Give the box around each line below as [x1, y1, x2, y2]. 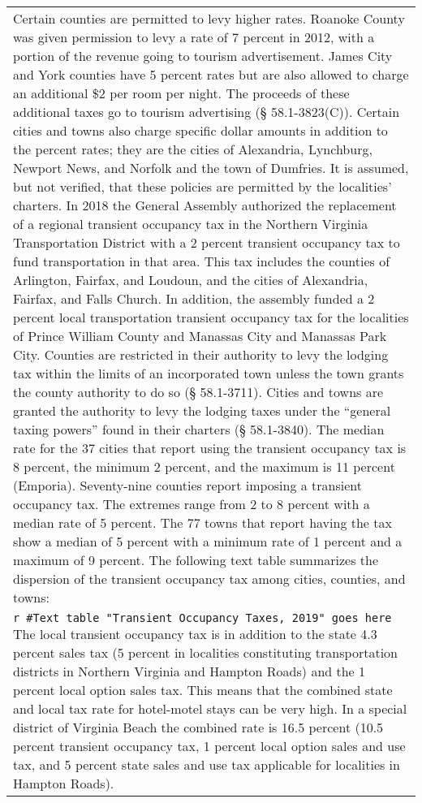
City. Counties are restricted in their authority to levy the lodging [13, 345, 389, 364]
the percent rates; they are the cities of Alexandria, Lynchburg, [13, 140, 372, 158]
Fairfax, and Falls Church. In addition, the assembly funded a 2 [13, 289, 375, 308]
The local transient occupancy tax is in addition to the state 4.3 [13, 624, 377, 643]
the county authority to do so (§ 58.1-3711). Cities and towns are [13, 382, 384, 401]
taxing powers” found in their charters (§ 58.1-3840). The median [13, 420, 385, 438]
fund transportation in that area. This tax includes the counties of [13, 252, 390, 270]
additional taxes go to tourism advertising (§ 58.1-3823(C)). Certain [13, 102, 400, 121]
